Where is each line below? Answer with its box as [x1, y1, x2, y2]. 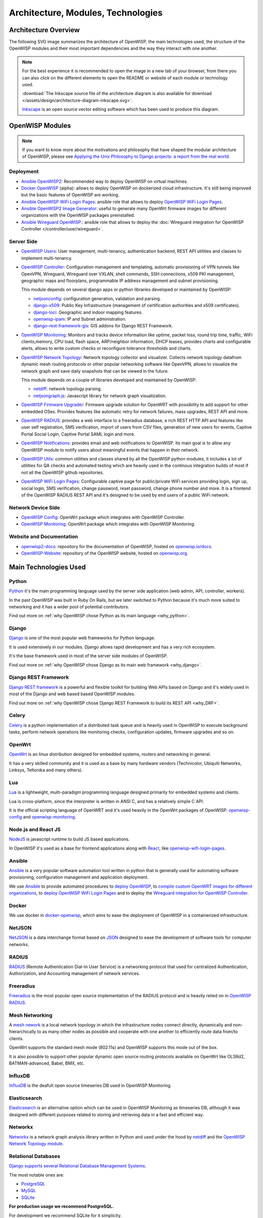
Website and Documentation [9, 533, 78, 540]
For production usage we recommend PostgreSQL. [9, 1203, 114, 1209]
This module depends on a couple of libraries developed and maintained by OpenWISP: [21, 377, 197, 383]
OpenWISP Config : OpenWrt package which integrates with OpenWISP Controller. [21, 514, 185, 520]
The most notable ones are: [9, 1172, 64, 1178]
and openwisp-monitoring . [22, 814, 76, 820]
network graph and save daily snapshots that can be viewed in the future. [21, 368, 169, 374]
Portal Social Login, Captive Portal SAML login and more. [21, 431, 135, 437]
